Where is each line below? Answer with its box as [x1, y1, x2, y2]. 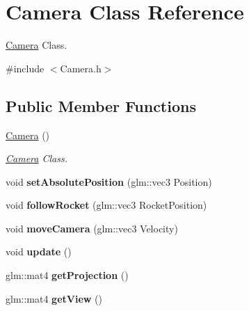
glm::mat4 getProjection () [6, 268, 129, 282]
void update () [6, 244, 72, 259]
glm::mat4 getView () [6, 291, 103, 305]
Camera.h [60, 61, 102, 75]
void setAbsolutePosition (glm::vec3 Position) [6, 174, 212, 189]
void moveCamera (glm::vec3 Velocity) [6, 221, 178, 235]
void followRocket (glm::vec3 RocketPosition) [6, 198, 207, 212]
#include [6, 61, 45, 75]
